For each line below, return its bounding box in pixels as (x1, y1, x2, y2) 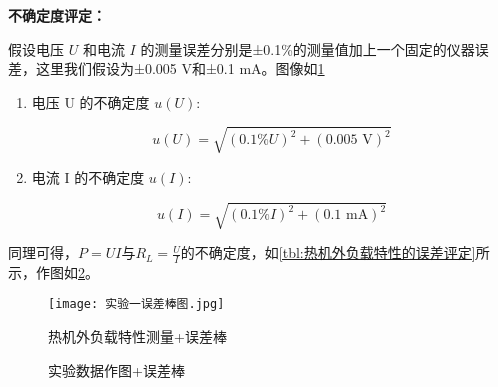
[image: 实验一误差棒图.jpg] (48, 297, 225, 312)
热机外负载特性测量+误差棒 (48, 326, 227, 347)
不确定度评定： (8, 5, 106, 25)
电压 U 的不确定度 (31, 91, 150, 112)
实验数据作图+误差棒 (48, 359, 185, 380)
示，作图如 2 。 (8, 261, 99, 282)
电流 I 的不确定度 (31, 166, 145, 187)
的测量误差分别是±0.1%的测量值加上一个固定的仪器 (140, 38, 475, 59)
